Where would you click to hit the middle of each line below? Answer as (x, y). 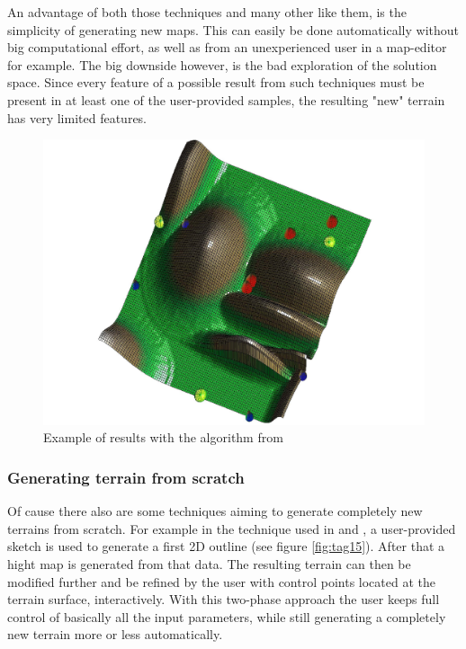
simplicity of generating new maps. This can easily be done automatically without (233, 29)
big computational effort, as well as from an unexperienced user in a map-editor (227, 47)
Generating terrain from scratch (126, 477)
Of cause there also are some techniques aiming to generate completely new (215, 511)
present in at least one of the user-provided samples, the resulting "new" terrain (226, 99)
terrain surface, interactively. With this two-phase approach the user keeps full (224, 599)
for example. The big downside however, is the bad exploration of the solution (222, 64)
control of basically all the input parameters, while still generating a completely (227, 616)
